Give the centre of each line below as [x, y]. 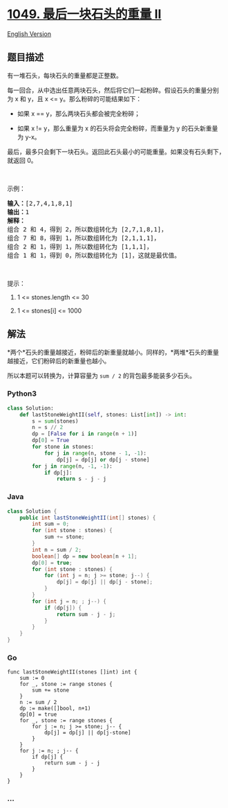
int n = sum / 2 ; [57, 550]
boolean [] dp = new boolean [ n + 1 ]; [85, 556]
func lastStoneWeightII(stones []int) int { [72, 672]
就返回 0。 [22, 160]
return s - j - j [82, 479]
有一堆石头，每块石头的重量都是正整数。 [65, 75]
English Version [29, 34]
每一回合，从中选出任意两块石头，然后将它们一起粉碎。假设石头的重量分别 [113, 90]
